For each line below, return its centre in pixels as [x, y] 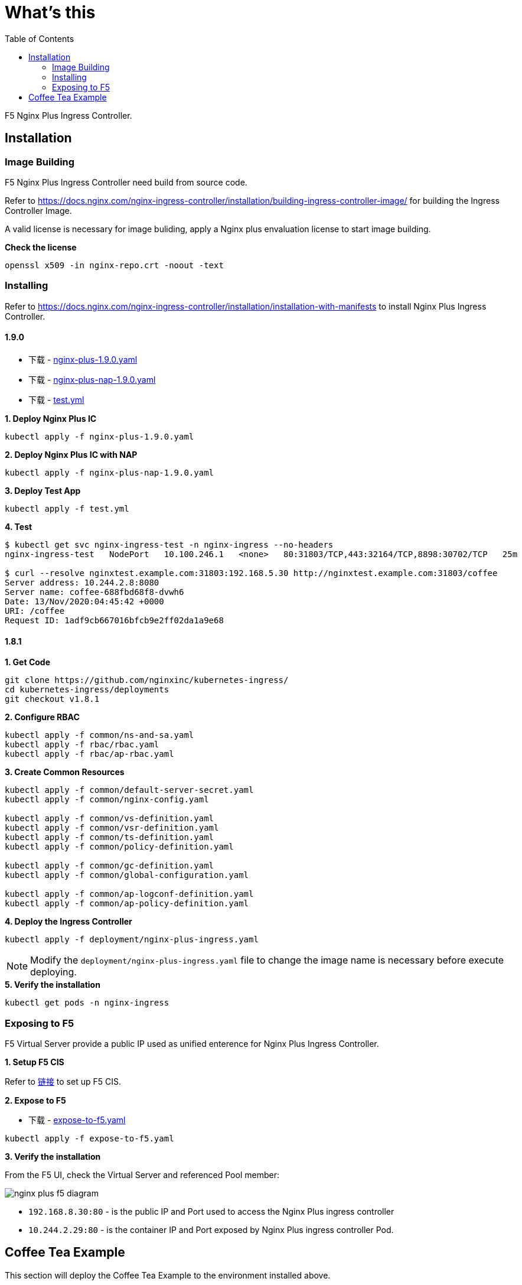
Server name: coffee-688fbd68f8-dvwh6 [94, 592]
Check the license [41, 247]
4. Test [19, 526]
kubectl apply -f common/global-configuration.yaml [127, 875]
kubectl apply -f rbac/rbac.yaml [82, 745]
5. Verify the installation [53, 985]
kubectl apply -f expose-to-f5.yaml [89, 1138]
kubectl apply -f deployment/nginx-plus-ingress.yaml [132, 940]
